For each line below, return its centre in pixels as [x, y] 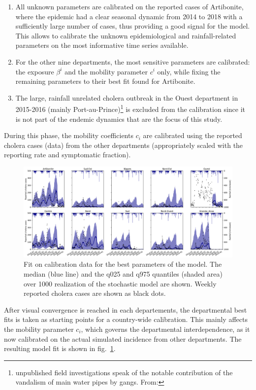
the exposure [35, 71]
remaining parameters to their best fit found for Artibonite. [105, 81]
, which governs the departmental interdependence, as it [165, 329]
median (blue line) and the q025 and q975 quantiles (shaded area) [123, 274]
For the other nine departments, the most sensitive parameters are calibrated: [133, 61]
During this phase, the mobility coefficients [69, 135]
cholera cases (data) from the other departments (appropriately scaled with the [124, 145]
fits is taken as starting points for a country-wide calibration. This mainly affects [126, 319]
